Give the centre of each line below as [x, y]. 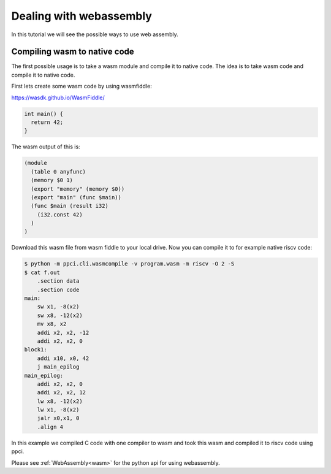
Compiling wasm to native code [73, 52]
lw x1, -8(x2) [58, 410]
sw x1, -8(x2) [58, 307]
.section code [58, 289]
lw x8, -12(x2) [60, 401]
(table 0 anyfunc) [58, 171]
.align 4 [50, 427]
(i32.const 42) [60, 214]
